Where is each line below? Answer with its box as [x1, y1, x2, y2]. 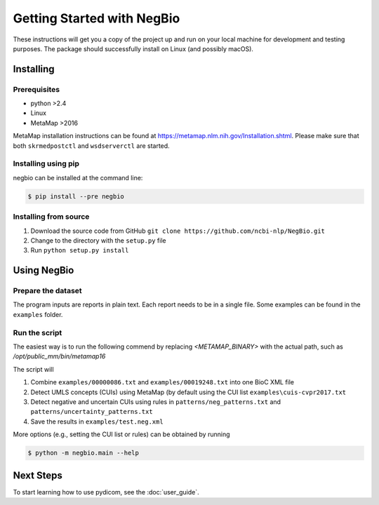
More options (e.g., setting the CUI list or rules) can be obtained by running [13, 430, 230, 438]
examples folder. [13, 310, 63, 318]
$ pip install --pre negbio [27, 192, 124, 200]
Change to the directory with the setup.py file [30, 236, 166, 245]
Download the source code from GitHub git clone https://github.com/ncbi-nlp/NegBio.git [30, 227, 326, 235]
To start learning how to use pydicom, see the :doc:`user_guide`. [13, 487, 199, 496]
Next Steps [13, 469, 62, 481]
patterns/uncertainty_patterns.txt [30, 408, 154, 416]
